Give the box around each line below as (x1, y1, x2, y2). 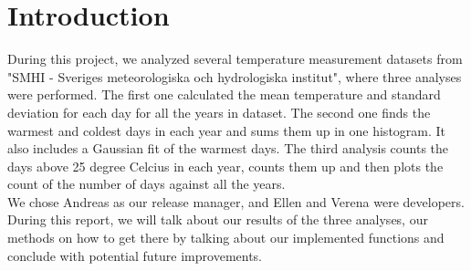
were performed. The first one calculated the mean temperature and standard (7, 85, 441, 104)
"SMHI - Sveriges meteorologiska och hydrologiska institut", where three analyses (7, 67, 462, 86)
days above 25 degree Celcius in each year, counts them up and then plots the (7, 156, 444, 175)
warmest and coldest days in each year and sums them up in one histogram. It (7, 120, 446, 140)
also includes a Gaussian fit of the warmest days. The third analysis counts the (7, 139, 449, 158)
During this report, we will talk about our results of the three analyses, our (7, 210, 428, 229)
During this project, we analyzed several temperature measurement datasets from (7, 49, 463, 68)
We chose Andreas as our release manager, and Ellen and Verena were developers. (7, 192, 465, 211)
